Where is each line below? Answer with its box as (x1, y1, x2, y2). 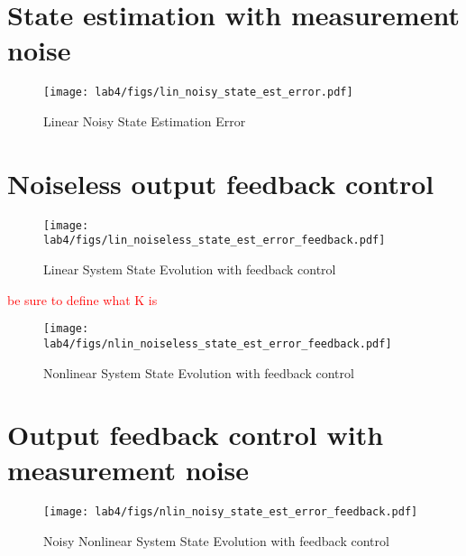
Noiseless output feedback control (7, 164, 434, 201)
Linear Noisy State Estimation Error (43, 111, 246, 130)
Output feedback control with (7, 416, 384, 453)
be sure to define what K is (7, 290, 158, 309)
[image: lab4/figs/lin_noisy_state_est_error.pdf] (43, 86, 353, 99)
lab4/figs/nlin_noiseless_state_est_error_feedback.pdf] (43, 337, 392, 350)
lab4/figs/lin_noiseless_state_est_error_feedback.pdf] (43, 234, 386, 247)
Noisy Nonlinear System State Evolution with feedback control (43, 532, 389, 551)
